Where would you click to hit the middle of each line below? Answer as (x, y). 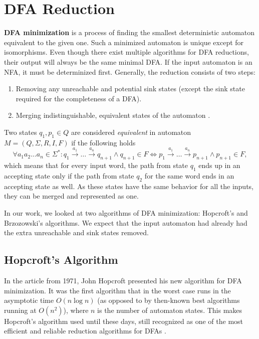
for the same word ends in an (189, 176)
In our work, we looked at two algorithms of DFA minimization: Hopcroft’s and (126, 213)
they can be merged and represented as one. (71, 196)
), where (76, 310)
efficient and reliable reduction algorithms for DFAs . (85, 331)
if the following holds (103, 142)
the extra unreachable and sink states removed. (76, 232)
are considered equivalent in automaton (131, 132)
